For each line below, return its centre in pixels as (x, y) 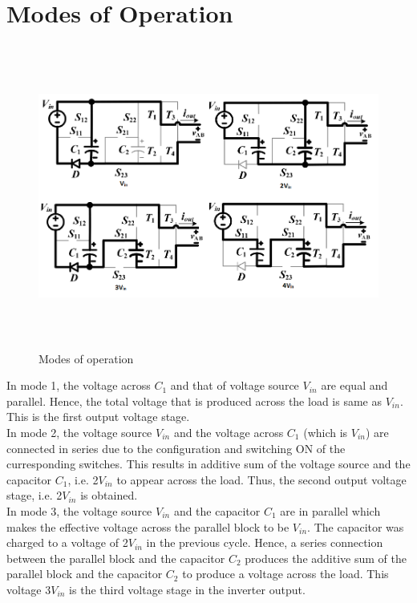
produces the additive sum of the (326, 558)
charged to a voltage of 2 (67, 542)
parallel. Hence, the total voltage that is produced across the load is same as (194, 401)
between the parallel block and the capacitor (116, 558)
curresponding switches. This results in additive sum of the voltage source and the (208, 464)
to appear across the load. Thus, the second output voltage (261, 479)
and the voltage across (229, 433)
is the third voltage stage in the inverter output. (187, 589)
